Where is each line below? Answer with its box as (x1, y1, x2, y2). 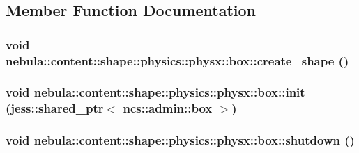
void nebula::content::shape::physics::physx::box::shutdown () (6, 131, 355, 149)
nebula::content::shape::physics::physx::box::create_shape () (6, 51, 349, 69)
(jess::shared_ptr (6, 99, 104, 117)
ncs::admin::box (123, 99, 213, 117)
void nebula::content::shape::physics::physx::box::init (6, 83, 305, 101)
